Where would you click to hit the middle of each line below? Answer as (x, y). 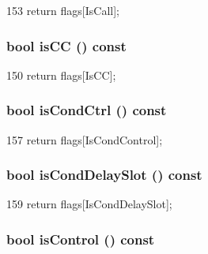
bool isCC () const (66, 45)
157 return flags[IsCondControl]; (85, 139)
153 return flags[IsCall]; (63, 10)
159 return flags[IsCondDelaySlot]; (89, 204)
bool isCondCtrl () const (87, 110)
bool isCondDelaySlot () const (104, 175)
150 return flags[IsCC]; (61, 75)
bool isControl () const (81, 239)
